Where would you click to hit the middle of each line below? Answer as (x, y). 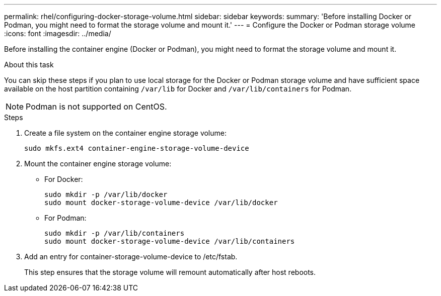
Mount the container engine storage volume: (98, 164)
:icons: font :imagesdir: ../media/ (58, 33)
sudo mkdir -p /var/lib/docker (106, 194)
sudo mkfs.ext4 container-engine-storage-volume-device (137, 148)
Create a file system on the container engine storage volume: (125, 133)
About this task (29, 65)
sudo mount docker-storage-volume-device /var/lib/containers (170, 241)
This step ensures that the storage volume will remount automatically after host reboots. (170, 272)
